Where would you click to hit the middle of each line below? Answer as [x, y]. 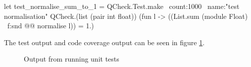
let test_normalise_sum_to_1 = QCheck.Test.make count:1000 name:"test [122, 6]
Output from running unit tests [72, 59]
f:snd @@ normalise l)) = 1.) [50, 26]
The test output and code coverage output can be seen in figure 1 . [104, 42]
